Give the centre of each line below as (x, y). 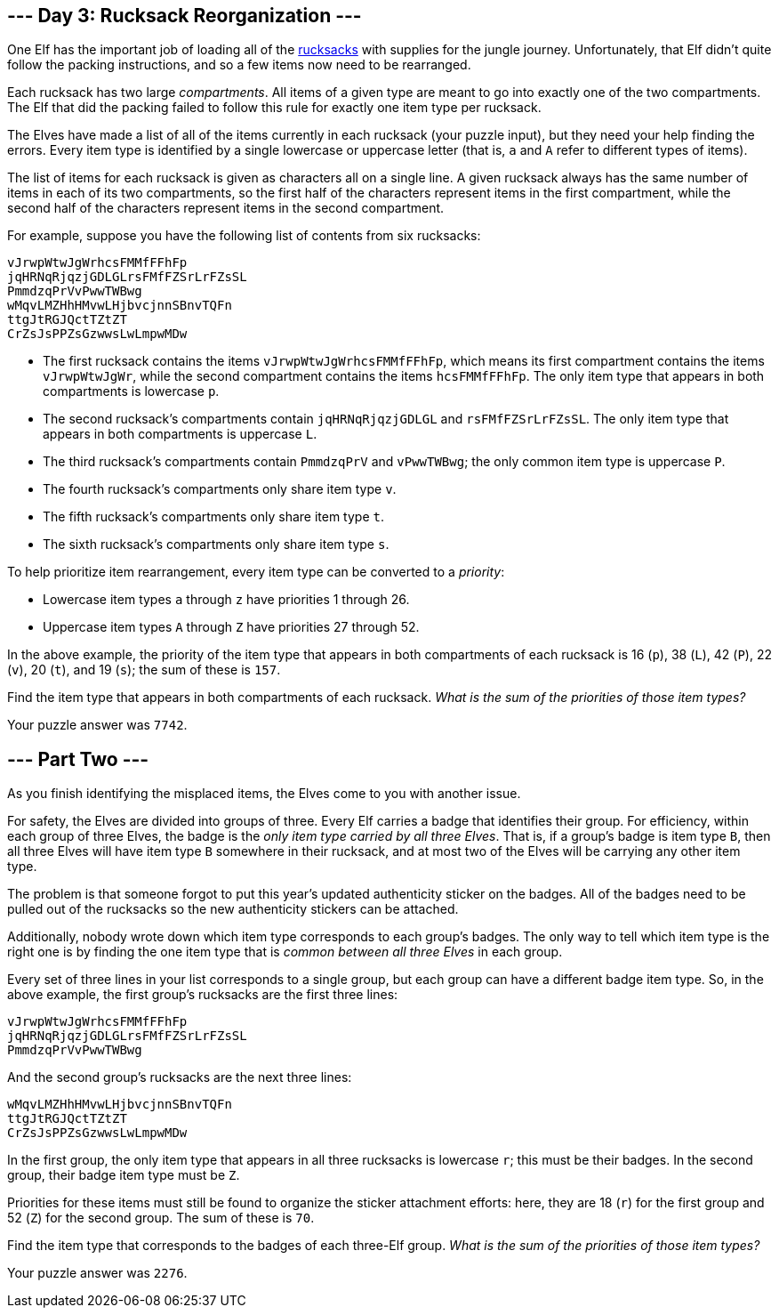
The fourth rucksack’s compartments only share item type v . (220, 489)
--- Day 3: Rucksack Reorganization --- (185, 16)
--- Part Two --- (78, 759)
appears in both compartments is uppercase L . (180, 434)
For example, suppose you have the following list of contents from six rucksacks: (244, 236)
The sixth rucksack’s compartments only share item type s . (216, 545)
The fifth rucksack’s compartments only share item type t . (213, 517)
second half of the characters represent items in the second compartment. (226, 208)
